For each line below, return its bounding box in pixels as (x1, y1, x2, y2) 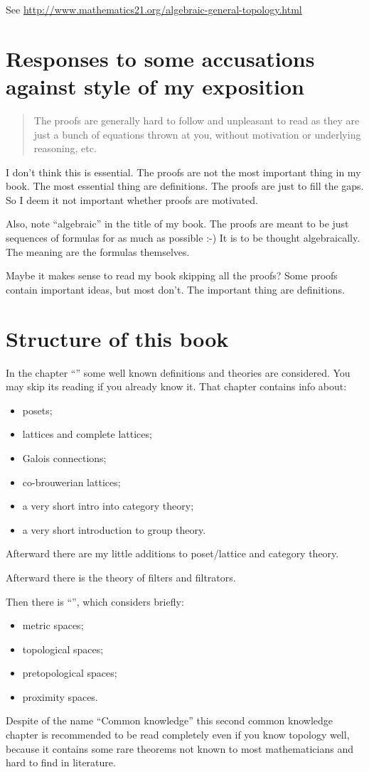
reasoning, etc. (33, 141, 97, 156)
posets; (22, 402, 53, 417)
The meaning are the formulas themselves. (6, 244, 190, 259)
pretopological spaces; (22, 665, 117, 680)
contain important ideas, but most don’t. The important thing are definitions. (6, 282, 345, 296)
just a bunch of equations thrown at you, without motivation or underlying (33, 127, 361, 141)
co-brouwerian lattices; (22, 474, 121, 489)
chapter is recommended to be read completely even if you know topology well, (6, 727, 350, 742)
